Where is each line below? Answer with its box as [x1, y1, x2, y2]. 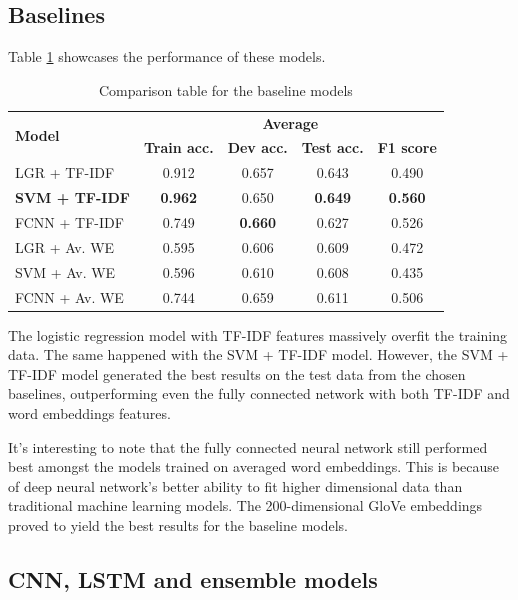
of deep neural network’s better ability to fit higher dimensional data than [8, 475, 463, 496]
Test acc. [301, 137, 364, 158]
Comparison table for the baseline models [98, 79, 353, 100]
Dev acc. [227, 137, 288, 158]
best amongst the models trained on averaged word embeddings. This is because [8, 456, 500, 477]
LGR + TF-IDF [15, 162, 115, 183]
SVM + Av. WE [15, 261, 116, 282]
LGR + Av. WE [15, 236, 115, 257]
